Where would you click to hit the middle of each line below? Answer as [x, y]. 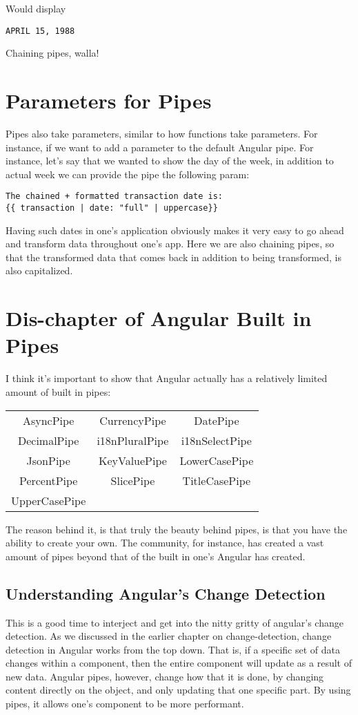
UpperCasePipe [49, 500]
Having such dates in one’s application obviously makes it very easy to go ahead [175, 230]
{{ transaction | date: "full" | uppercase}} [112, 208]
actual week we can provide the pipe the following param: [128, 174]
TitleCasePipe [217, 480]
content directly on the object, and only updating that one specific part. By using [178, 690]
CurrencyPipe [133, 420]
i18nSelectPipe [216, 440]
